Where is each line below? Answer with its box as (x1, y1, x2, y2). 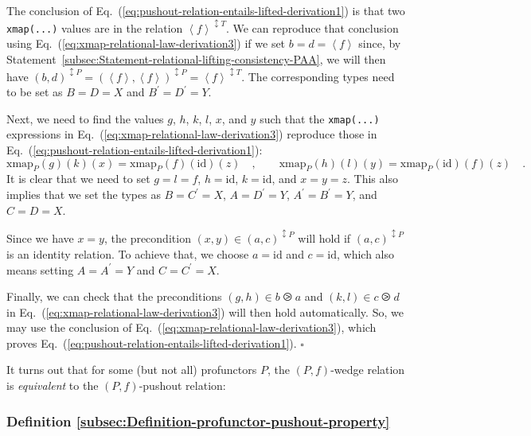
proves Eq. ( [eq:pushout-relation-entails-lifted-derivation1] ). (6, 334, 297, 351)
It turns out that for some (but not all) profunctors (6, 361, 257, 378)
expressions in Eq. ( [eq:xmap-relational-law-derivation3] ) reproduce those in (6, 126, 377, 142)
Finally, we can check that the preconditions (6, 288, 222, 305)
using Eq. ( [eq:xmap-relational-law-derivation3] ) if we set (6, 35, 286, 52)
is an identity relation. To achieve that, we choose (6, 245, 249, 262)
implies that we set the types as (6, 186, 161, 203)
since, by (358, 35, 401, 52)
